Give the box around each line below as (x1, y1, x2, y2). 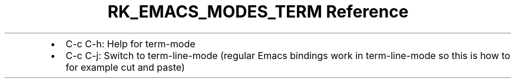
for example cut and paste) (65, 61, 185, 73)
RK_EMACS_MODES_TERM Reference (107, 2, 409, 22)
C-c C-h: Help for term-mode (65, 37, 196, 50)
